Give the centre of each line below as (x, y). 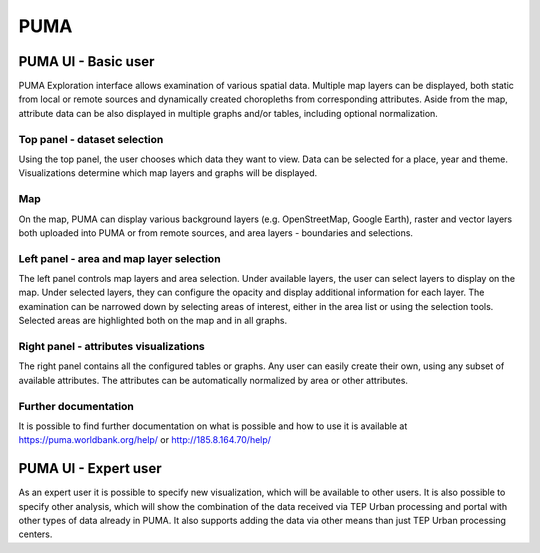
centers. (35, 534)
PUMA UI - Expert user (90, 468)
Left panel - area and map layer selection (119, 258)
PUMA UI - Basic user (86, 61)
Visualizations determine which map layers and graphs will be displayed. (168, 173)
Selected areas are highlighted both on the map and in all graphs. (153, 321)
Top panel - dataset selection (91, 139)
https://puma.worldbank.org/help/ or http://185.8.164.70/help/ (145, 440)
